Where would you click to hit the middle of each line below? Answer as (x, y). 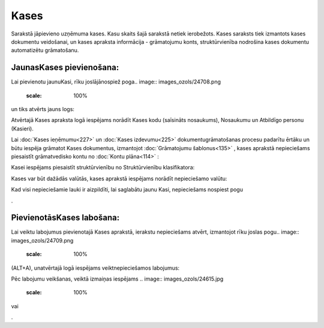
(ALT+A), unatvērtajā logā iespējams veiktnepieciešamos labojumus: (95, 268)
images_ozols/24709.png (42, 240)
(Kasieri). (22, 129)
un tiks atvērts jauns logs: (43, 109)
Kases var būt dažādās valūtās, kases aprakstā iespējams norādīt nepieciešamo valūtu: (119, 178)
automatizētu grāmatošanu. (45, 50)
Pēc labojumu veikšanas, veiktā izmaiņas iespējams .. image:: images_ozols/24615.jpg (117, 279)
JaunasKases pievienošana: (65, 68)
